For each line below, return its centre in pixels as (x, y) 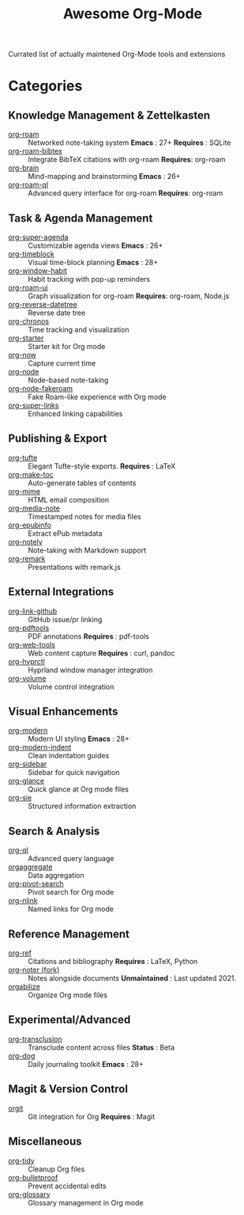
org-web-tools (32, 644)
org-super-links (34, 405)
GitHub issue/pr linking (65, 619)
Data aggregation (56, 875)
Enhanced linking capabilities (75, 414)
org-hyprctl (26, 661)
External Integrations (61, 592)
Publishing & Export (58, 439)
